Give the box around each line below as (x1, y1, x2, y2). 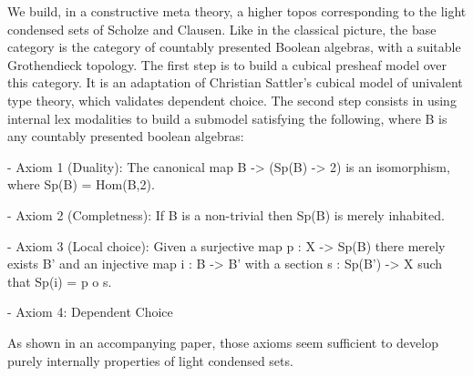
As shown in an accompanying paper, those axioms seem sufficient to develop (7, 332, 438, 351)
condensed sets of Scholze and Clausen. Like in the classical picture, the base (7, 19, 437, 38)
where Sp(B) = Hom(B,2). (7, 175, 155, 194)
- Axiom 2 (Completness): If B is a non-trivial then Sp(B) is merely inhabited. (7, 205, 445, 224)
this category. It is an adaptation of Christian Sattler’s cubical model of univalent (7, 73, 463, 92)
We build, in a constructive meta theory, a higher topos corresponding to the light (7, 2, 467, 20)
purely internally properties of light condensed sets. (7, 351, 293, 370)
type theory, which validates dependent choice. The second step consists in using (7, 90, 457, 109)
